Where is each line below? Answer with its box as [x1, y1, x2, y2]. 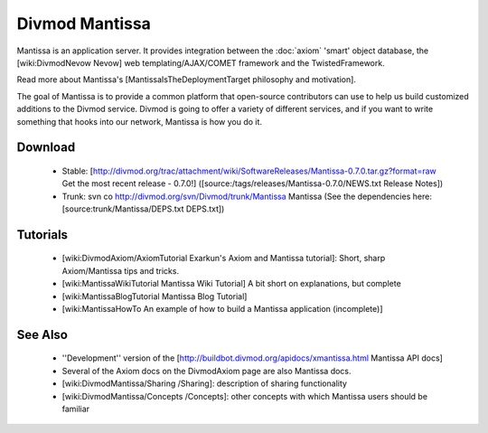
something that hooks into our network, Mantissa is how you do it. [16, 116, 262, 127]
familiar [61, 403, 90, 415]
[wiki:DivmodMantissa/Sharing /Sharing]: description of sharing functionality [61, 378, 348, 389]
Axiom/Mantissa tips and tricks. [61, 265, 180, 276]
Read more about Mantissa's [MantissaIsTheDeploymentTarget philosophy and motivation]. [16, 74, 357, 85]
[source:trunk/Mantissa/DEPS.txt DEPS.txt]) [61, 203, 225, 214]
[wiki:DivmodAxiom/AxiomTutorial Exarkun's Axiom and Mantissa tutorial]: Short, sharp [61, 253, 386, 264]
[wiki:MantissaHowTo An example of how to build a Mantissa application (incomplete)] [61, 304, 383, 315]
